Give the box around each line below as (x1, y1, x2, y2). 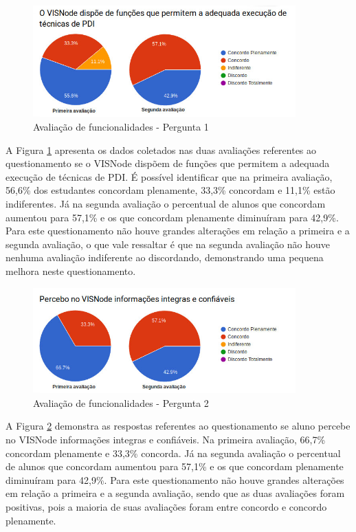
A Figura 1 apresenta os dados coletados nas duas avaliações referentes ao (5, 142, 317, 157)
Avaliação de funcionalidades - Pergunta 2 (33, 395, 209, 410)
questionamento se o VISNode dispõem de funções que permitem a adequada (5, 156, 330, 170)
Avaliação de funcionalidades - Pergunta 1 (33, 119, 209, 133)
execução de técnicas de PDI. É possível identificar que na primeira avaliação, (5, 169, 333, 184)
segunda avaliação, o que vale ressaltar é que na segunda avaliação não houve (5, 236, 331, 251)
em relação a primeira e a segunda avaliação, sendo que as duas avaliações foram (5, 486, 345, 500)
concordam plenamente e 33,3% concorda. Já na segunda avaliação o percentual (5, 445, 341, 460)
